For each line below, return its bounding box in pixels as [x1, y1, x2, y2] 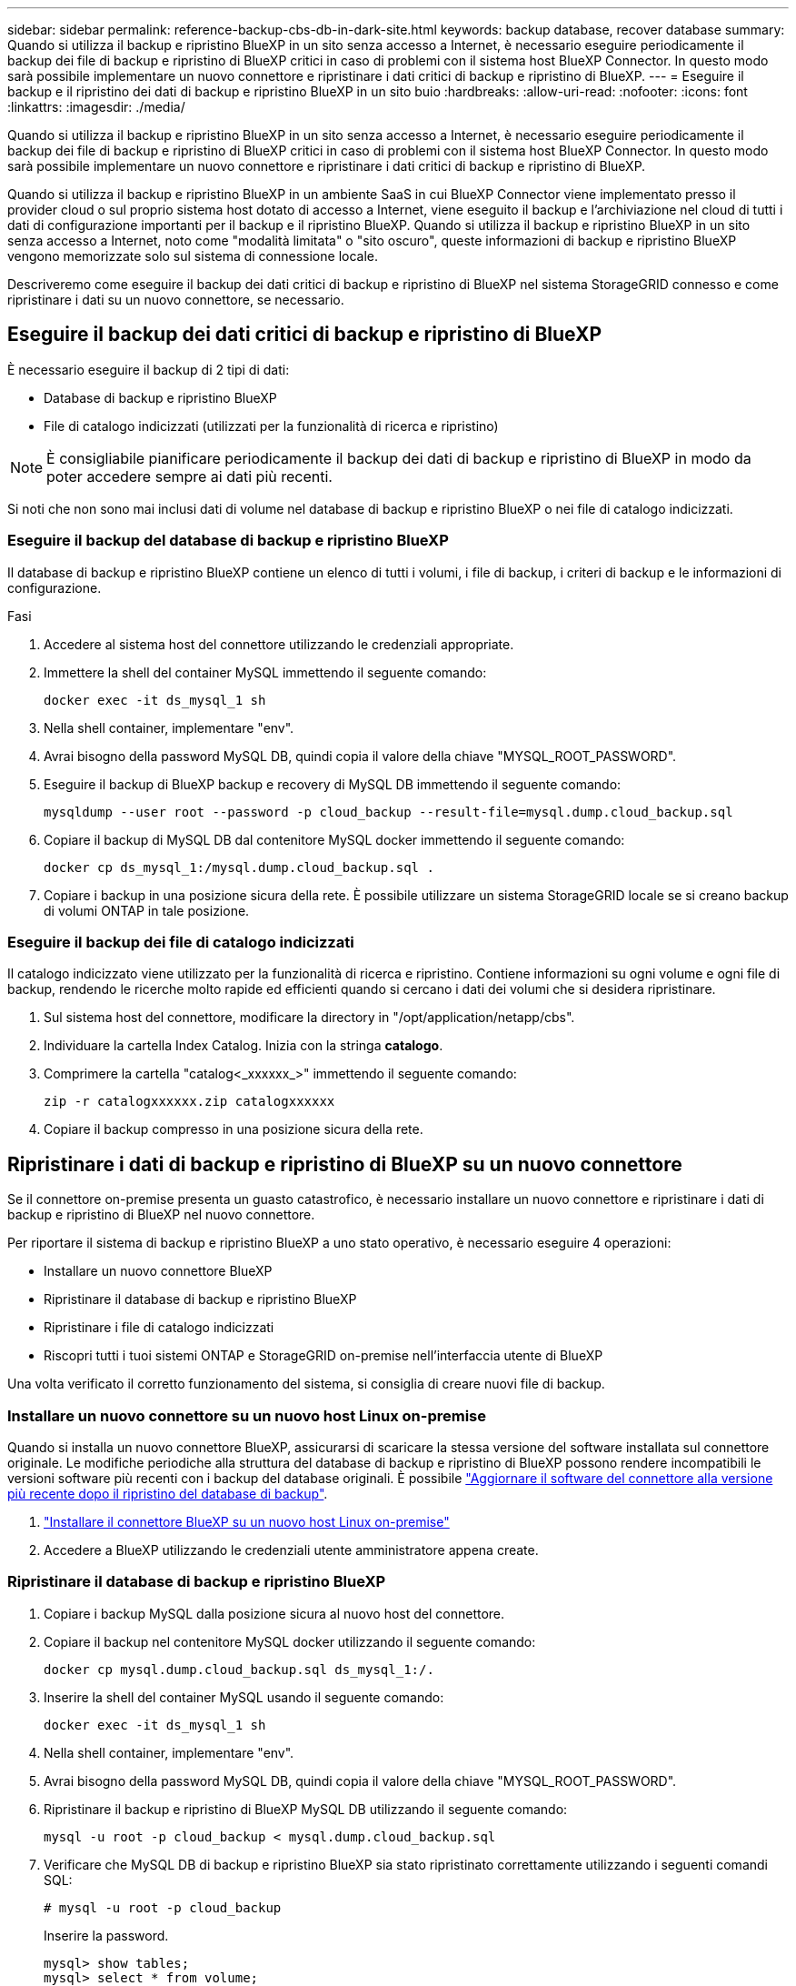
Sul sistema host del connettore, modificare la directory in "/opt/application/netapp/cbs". [44, 1009, 575, 1026]
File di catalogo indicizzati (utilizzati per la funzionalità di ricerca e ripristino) [44, 417, 499, 434]
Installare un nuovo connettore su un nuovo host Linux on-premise [7, 1406, 486, 1425]
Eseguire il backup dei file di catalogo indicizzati [7, 932, 354, 951]
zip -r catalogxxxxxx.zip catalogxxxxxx [44, 1094, 335, 1109]
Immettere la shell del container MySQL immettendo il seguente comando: [44, 664, 487, 680]
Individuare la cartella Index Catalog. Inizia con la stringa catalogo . [44, 1038, 443, 1054]
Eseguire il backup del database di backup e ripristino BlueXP [7, 531, 449, 550]
